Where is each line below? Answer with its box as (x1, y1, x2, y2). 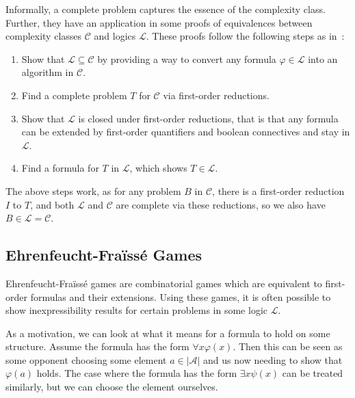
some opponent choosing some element (5, 352, 167, 367)
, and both (30, 197, 75, 211)
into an (308, 51, 338, 66)
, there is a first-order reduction (212, 183, 345, 198)
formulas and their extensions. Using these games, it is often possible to (30, 289, 331, 304)
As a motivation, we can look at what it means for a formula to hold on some (5, 326, 330, 340)
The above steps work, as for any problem (5, 183, 181, 198)
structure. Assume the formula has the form (5, 339, 189, 354)
